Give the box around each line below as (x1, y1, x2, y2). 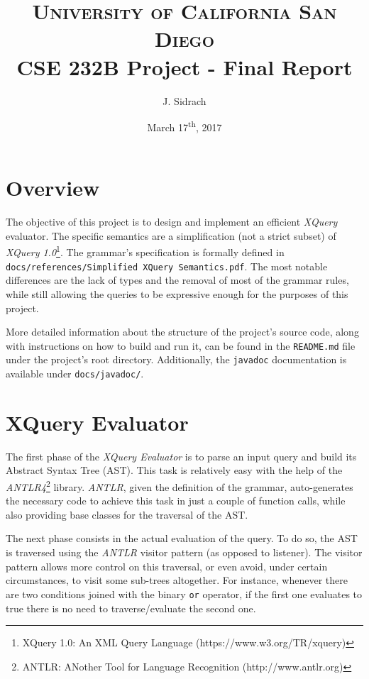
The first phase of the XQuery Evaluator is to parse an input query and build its (6, 448, 357, 463)
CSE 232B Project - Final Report (16, 52, 353, 81)
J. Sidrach (163, 93, 206, 108)
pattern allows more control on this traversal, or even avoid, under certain (6, 558, 328, 573)
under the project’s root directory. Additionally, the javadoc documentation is (6, 352, 347, 367)
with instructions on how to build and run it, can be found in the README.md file (6, 338, 356, 353)
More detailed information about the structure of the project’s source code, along (6, 324, 359, 339)
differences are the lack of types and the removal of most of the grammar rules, (6, 272, 349, 287)
